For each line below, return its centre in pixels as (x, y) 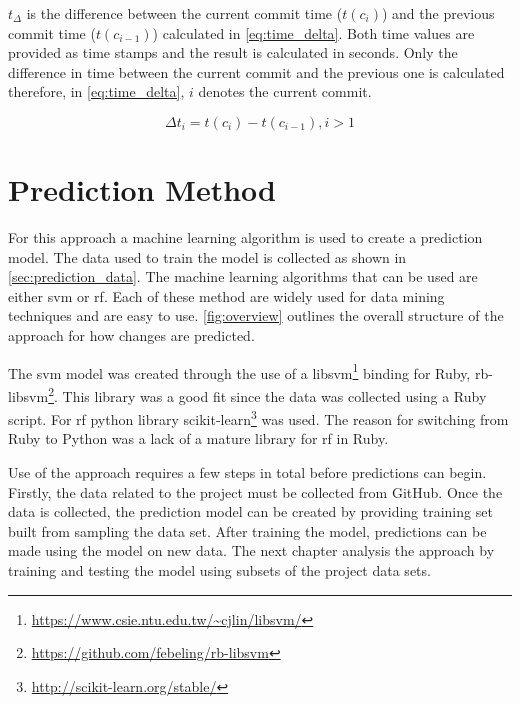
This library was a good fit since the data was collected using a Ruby (274, 395)
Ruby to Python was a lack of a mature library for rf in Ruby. (198, 438)
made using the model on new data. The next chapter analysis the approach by (251, 550)
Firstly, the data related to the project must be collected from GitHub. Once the (255, 491)
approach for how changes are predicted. (131, 335)
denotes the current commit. (285, 91)
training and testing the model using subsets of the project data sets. (219, 569)
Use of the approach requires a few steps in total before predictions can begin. (247, 472)
